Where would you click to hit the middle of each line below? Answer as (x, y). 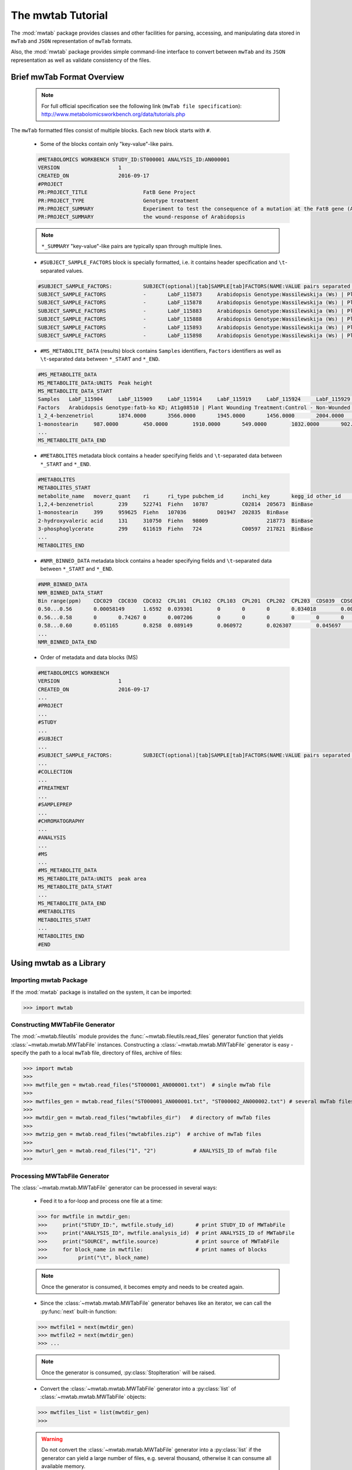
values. (75, 270)
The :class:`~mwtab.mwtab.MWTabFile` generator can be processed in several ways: (114, 1188)
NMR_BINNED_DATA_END (67, 642)
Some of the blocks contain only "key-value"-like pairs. (107, 143)
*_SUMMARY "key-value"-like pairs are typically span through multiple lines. (132, 246)
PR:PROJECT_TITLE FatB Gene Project (117, 192)
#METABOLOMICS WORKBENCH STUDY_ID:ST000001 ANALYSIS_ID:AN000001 (134, 159)
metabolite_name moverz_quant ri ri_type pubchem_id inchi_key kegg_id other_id (189, 496)
